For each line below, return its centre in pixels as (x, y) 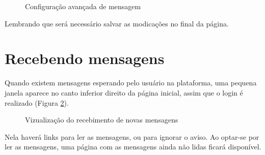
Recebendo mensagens (85, 58)
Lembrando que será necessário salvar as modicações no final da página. (117, 23)
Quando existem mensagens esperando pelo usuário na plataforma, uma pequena (131, 83)
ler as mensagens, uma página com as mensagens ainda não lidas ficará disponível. (133, 147)
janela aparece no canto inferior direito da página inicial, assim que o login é (124, 92)
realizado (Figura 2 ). (37, 102)
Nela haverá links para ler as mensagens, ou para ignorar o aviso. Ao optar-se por (132, 136)
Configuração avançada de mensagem (83, 6)
